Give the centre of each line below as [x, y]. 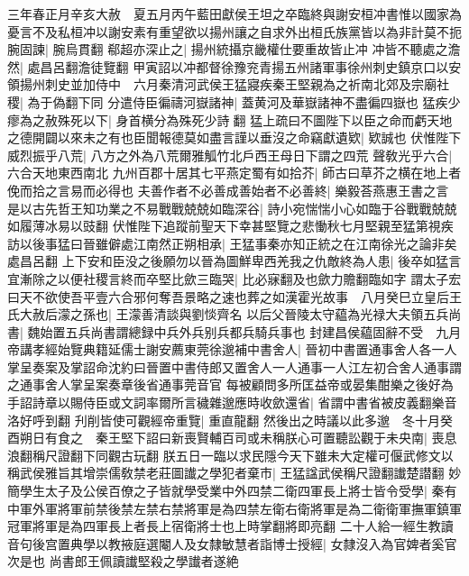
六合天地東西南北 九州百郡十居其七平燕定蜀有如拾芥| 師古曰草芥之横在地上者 [234, 173]
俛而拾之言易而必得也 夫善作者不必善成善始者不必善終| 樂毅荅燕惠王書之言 [228, 190]
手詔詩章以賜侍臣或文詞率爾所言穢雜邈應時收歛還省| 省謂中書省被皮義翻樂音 [232, 402]
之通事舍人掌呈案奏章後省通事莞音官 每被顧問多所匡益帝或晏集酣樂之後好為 [230, 384]
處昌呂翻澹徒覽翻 [78, 66]
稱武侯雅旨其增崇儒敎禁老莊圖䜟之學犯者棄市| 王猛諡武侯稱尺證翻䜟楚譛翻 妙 [234, 473]
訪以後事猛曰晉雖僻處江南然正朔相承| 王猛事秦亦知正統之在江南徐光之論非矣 [232, 243]
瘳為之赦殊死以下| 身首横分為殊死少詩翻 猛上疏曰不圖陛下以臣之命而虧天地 [230, 119]
